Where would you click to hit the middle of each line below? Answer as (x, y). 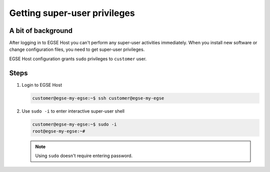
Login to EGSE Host (42, 85)
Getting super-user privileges (72, 13)
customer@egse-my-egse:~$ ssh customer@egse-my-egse (98, 98)
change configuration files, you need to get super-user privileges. (77, 49)
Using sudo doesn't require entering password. (84, 156)
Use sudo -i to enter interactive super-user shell (73, 111)
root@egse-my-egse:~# (59, 131)
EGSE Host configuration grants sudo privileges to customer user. (78, 59)
